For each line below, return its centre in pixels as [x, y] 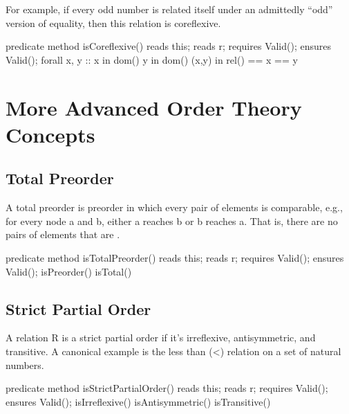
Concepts [50, 134]
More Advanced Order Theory [154, 107]
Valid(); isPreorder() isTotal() [69, 271]
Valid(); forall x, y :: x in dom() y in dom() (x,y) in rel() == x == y [152, 59]
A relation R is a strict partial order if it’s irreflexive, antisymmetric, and [161, 337]
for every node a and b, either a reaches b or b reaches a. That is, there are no [172, 220]
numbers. [25, 364]
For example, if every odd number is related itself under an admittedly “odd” [169, 9]
